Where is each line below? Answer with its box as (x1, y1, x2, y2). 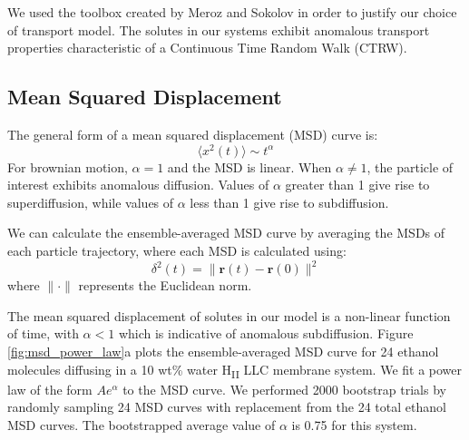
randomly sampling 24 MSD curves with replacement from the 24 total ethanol (7, 397, 446, 416)
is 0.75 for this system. (291, 415, 417, 434)
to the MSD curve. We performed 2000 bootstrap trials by (122, 379, 446, 398)
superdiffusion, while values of (7, 192, 174, 211)
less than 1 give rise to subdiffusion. (190, 192, 389, 211)
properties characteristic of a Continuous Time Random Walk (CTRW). (7, 38, 407, 57)
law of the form (7, 379, 93, 398)
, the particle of (366, 157, 454, 176)
